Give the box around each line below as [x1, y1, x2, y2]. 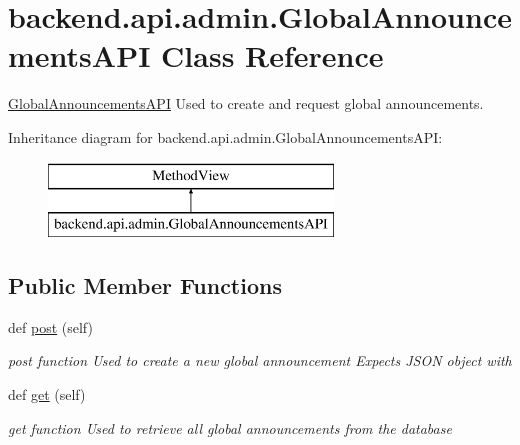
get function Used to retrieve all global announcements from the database [8, 417, 452, 438]
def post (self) [8, 316, 93, 337]
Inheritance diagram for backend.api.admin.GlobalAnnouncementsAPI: [8, 126, 443, 147]
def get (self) [8, 384, 86, 405]
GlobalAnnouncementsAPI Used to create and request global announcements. [8, 93, 484, 114]
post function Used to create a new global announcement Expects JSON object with [8, 350, 512, 371]
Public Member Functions [8, 270, 282, 301]
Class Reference [161, 35, 384, 76]
